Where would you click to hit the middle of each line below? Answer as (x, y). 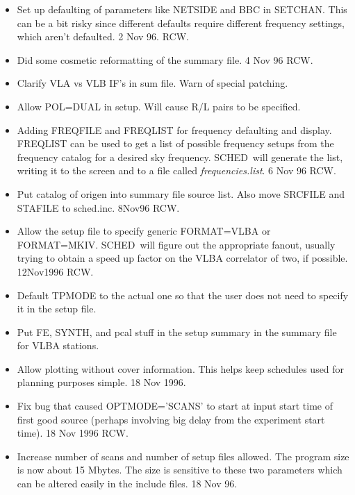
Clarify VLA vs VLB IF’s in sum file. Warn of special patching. (152, 83)
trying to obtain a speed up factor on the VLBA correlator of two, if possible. (182, 258)
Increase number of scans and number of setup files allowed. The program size (183, 456)
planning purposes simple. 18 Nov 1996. (101, 382)
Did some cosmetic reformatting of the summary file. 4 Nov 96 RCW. (165, 59)
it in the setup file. (57, 309)
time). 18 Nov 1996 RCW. (73, 433)
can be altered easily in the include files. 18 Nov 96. (127, 484)
